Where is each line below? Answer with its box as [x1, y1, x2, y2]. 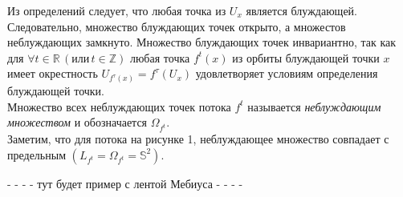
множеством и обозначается [7, 114, 148, 131]
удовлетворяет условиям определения [195, 65, 378, 82]
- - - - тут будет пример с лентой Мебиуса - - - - [7, 175, 243, 191]
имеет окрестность [7, 65, 98, 82]
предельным [7, 146, 66, 163]
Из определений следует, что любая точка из [7, 2, 226, 18]
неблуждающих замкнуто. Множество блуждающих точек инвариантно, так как [7, 34, 397, 50]
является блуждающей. [246, 2, 357, 18]
